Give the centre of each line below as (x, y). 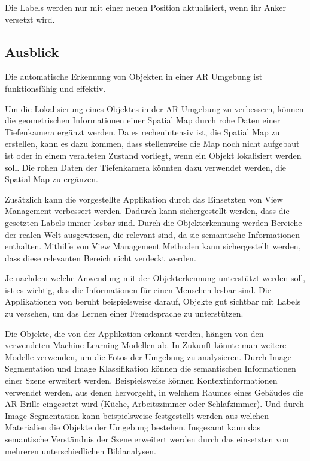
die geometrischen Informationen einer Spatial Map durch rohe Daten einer (143, 120)
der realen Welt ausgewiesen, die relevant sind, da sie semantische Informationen (152, 234)
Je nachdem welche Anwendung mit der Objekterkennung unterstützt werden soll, (155, 278)
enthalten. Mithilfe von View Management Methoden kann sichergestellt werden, (153, 246)
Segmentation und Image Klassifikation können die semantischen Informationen (151, 368)
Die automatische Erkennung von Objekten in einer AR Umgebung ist (134, 76)
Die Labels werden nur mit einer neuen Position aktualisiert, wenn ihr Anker (146, 7)
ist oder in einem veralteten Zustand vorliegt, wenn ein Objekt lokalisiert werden (153, 155)
